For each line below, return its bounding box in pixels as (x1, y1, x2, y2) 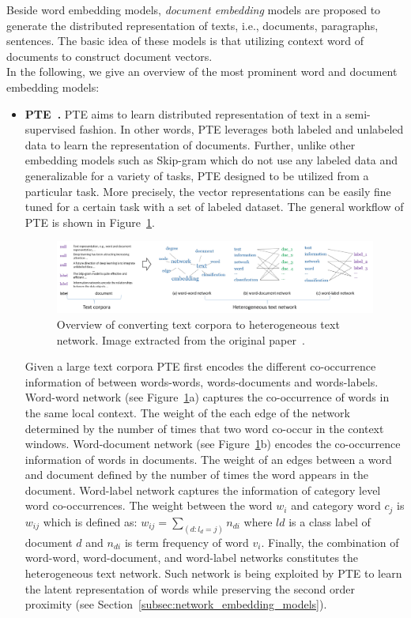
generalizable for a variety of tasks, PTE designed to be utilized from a (25, 167, 369, 183)
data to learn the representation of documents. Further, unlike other (25, 136, 356, 153)
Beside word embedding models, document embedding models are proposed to (6, 2, 381, 17)
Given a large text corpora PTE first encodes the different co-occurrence (25, 358, 376, 375)
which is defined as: (43, 513, 138, 529)
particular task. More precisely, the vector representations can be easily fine (25, 183, 391, 199)
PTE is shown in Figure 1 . (25, 213, 155, 230)
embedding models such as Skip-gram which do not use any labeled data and (25, 152, 398, 168)
